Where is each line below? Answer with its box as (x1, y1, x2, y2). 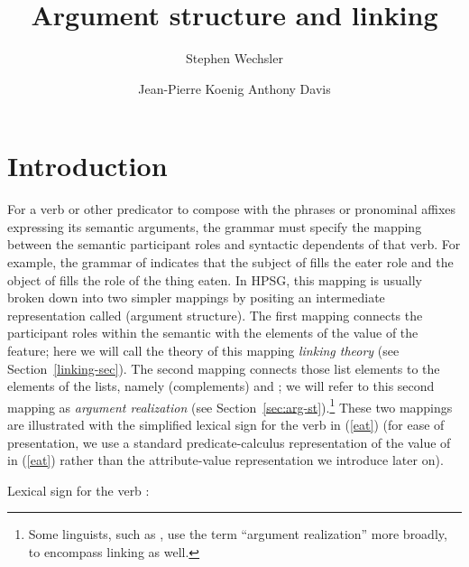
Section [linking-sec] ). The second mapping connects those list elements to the (7, 358, 440, 377)
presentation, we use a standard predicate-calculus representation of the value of (7, 432, 451, 451)
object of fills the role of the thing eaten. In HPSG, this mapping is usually (7, 270, 422, 289)
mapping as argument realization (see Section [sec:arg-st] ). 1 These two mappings (7, 395, 453, 416)
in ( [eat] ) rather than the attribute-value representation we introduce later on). (7, 451, 444, 469)
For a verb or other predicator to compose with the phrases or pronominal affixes (7, 200, 456, 218)
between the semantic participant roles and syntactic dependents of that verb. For (7, 235, 461, 254)
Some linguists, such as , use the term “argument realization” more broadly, (28, 525, 447, 544)
